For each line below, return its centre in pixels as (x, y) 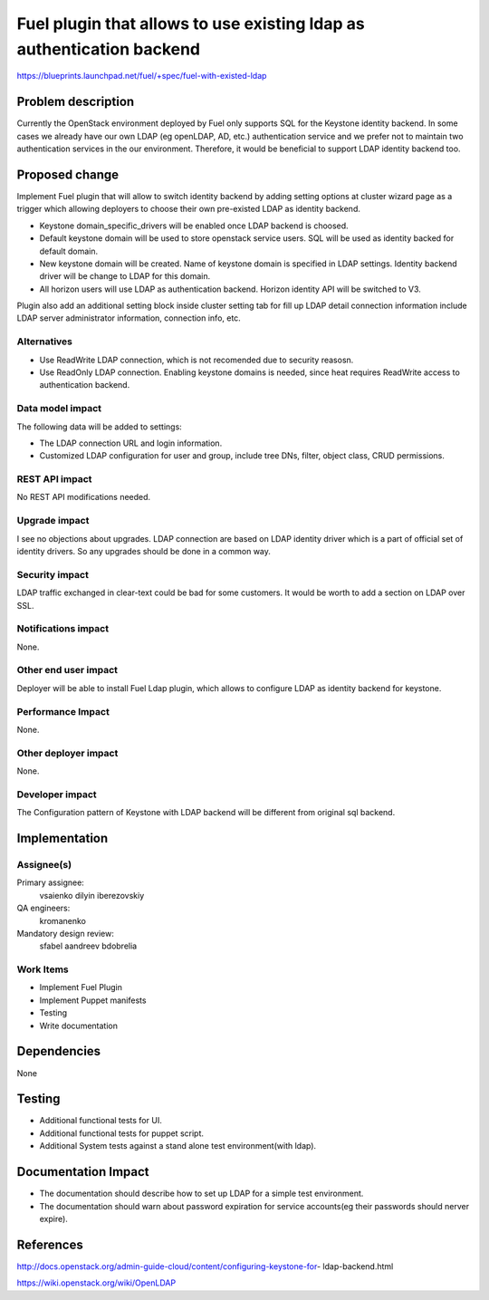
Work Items (43, 969)
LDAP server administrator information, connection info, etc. (129, 318)
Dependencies (59, 1051)
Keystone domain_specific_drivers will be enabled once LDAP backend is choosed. (194, 226)
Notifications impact (62, 629)
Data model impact (59, 409)
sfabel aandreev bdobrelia (88, 946)
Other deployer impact (67, 753)
